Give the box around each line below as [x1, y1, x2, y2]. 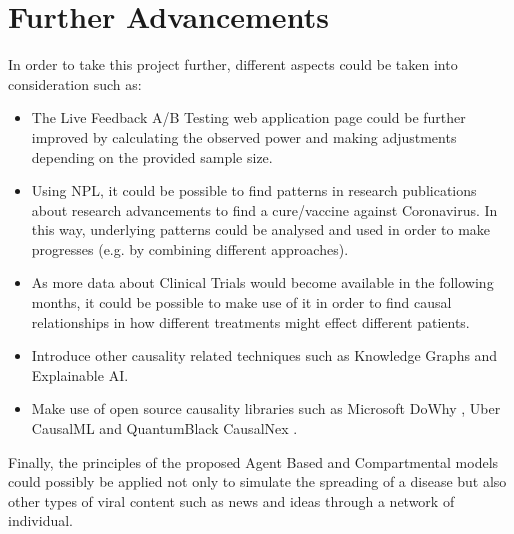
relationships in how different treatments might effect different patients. [31, 311, 470, 332]
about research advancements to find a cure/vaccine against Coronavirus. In [31, 199, 498, 220]
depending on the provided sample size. [31, 146, 273, 167]
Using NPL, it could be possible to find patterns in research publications [31, 180, 477, 201]
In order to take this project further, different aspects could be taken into [8, 54, 458, 75]
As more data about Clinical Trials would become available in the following [31, 272, 494, 293]
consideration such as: [8, 73, 142, 94]
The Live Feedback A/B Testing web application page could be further [31, 107, 466, 128]
